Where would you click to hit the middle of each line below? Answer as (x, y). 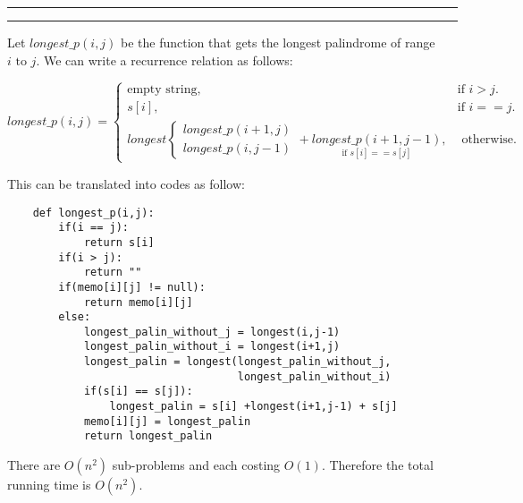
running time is (49, 485)
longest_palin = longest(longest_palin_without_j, (237, 362)
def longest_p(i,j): (93, 213)
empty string (162, 90)
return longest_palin (148, 436)
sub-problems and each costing (196, 465)
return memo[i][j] (138, 302)
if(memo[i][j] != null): (132, 287)
